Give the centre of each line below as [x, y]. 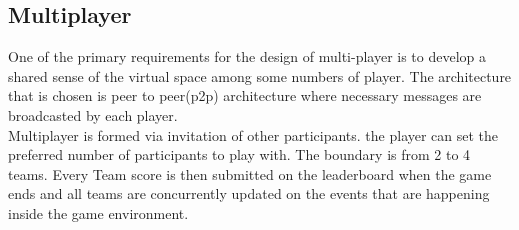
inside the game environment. [98, 212]
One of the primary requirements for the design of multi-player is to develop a [247, 56]
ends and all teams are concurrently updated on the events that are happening [249, 193]
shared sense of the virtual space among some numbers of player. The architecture [260, 75]
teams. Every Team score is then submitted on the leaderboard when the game [250, 173]
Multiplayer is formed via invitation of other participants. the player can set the [253, 134]
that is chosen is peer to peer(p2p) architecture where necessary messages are [245, 95]
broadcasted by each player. [93, 114]
